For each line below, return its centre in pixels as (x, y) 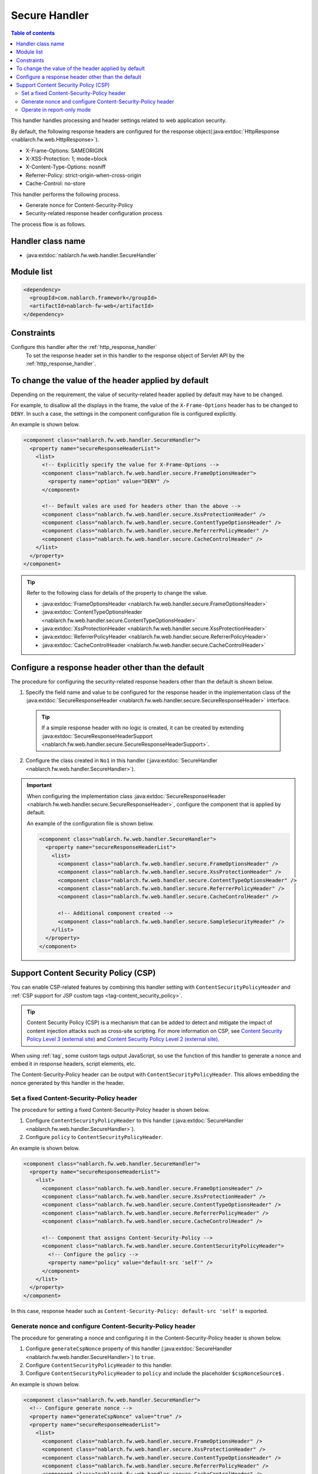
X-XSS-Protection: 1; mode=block (66, 159)
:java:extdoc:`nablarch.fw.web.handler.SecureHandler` (92, 255)
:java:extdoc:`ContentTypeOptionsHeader (92, 612)
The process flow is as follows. (49, 224)
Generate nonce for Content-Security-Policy (79, 205)
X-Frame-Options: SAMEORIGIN (64, 150)
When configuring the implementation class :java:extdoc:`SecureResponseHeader (126, 796)
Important (39, 785)
